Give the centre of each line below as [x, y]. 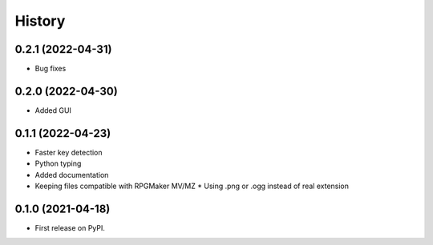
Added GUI [53, 110]
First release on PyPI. [70, 227]
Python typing [58, 163]
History [40, 21]
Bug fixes [51, 69]
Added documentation [72, 175]
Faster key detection [69, 152]
